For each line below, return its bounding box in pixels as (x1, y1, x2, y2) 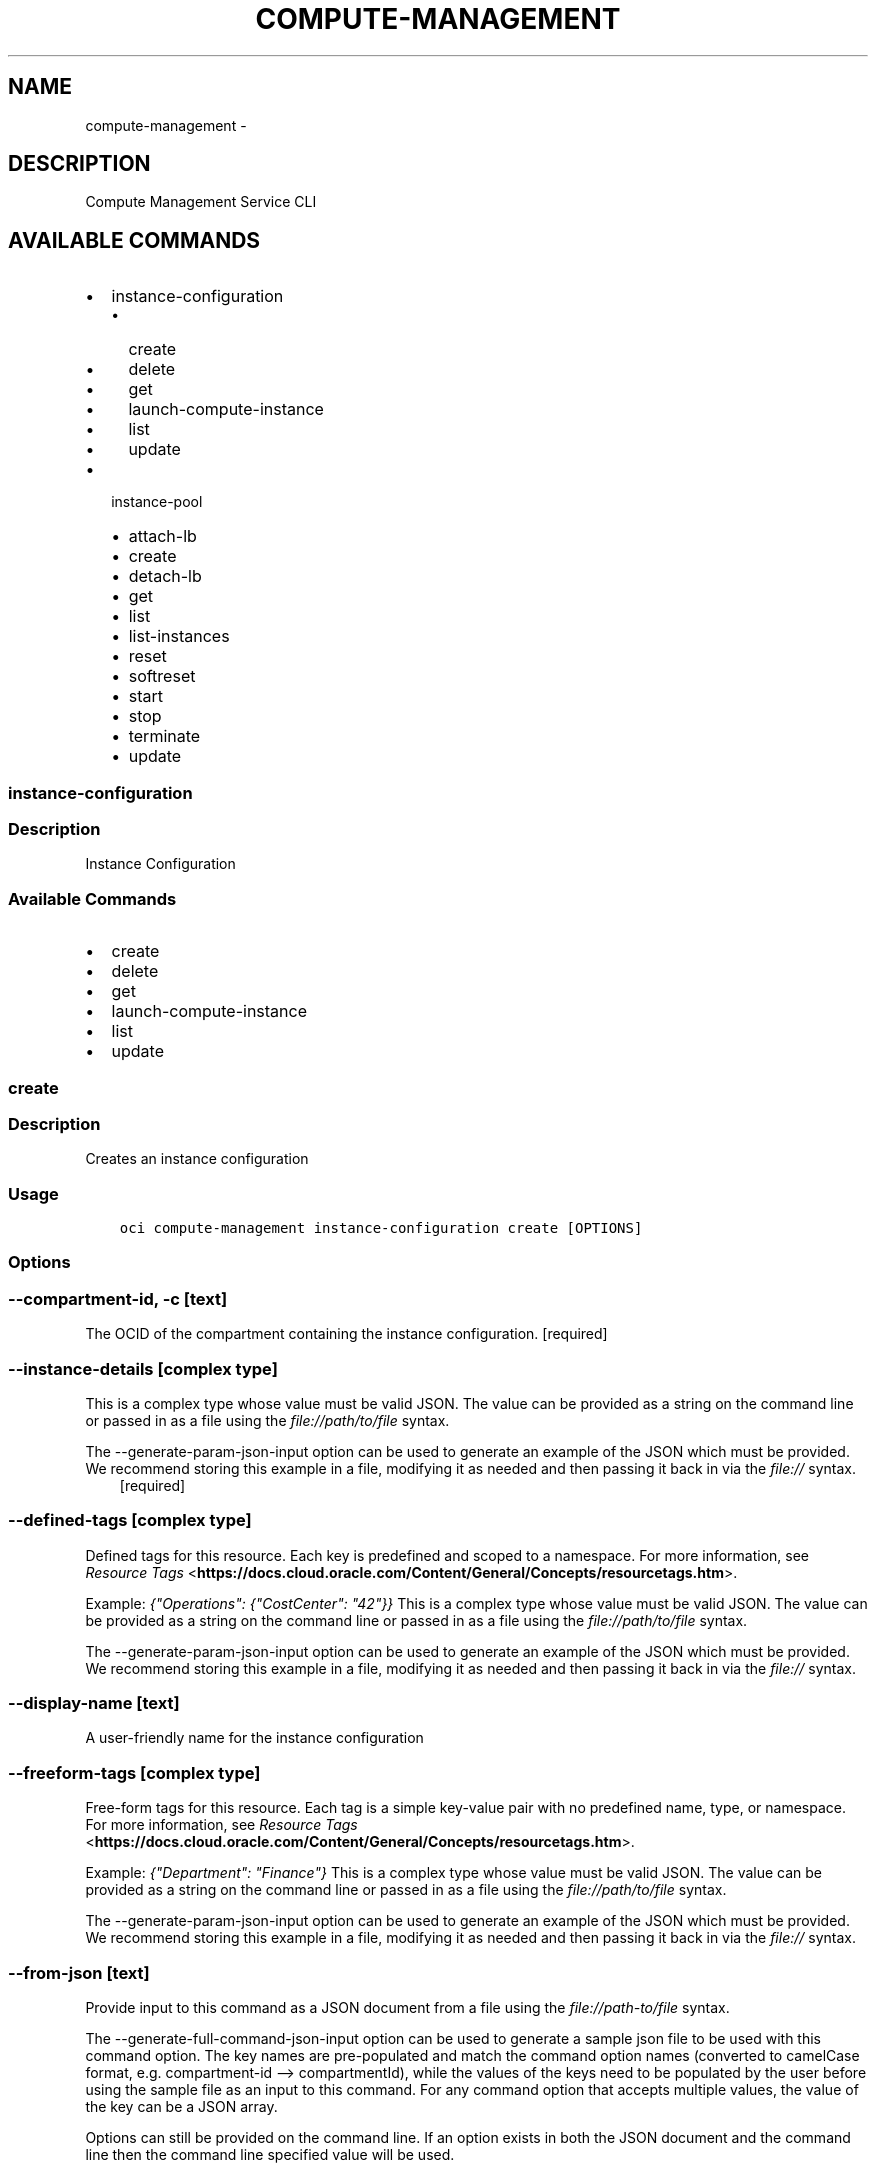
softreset (128, 666, 196, 687)
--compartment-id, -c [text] (8, 1288, 228, 1309)
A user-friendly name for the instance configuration (85, 1729, 424, 1747)
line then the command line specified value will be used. (85, 2145, 455, 2163)
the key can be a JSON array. (85, 2097, 278, 2115)
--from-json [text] (8, 1962, 150, 1983)
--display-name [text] (8, 1693, 180, 1714)
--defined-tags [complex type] (8, 1510, 252, 1531)
